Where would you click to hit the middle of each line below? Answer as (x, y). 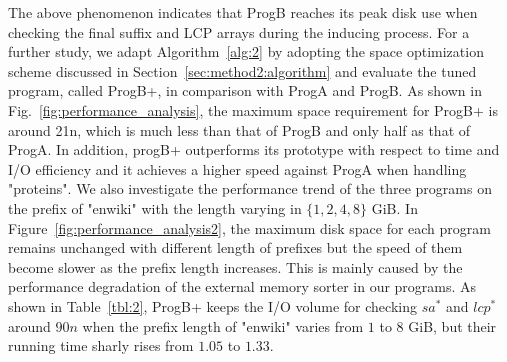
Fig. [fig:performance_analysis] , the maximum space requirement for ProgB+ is (253, 109)
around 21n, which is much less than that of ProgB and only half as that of (239, 129)
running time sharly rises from (101, 345)
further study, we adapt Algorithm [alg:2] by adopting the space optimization (246, 51)
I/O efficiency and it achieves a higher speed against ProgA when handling (237, 168)
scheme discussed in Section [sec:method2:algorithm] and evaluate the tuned (242, 70)
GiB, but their (452, 325)
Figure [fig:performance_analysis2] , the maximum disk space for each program (249, 227)
